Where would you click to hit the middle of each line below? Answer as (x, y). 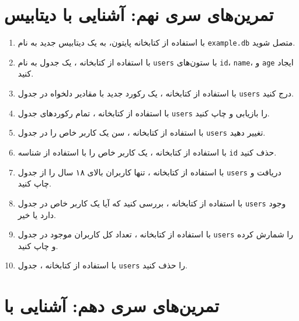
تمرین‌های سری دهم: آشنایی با (112, 306)
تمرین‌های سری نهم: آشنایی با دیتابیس (139, 14)
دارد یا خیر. (37, 214)
